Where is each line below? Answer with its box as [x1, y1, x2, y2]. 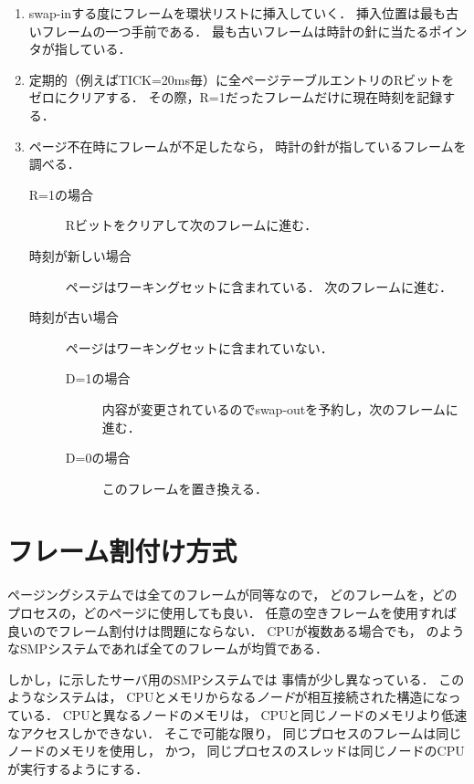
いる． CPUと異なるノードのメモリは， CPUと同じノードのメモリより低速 [19, 705, 468, 724]
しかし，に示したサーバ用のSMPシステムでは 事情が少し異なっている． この [7, 669, 465, 688]
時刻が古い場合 [28, 308, 119, 327]
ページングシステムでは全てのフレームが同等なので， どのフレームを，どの [7, 585, 458, 604]
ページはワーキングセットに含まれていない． [65, 338, 333, 357]
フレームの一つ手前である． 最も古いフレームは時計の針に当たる [41, 21, 429, 40]
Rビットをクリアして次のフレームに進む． [65, 215, 318, 235]
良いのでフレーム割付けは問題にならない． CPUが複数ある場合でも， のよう [7, 621, 465, 640]
